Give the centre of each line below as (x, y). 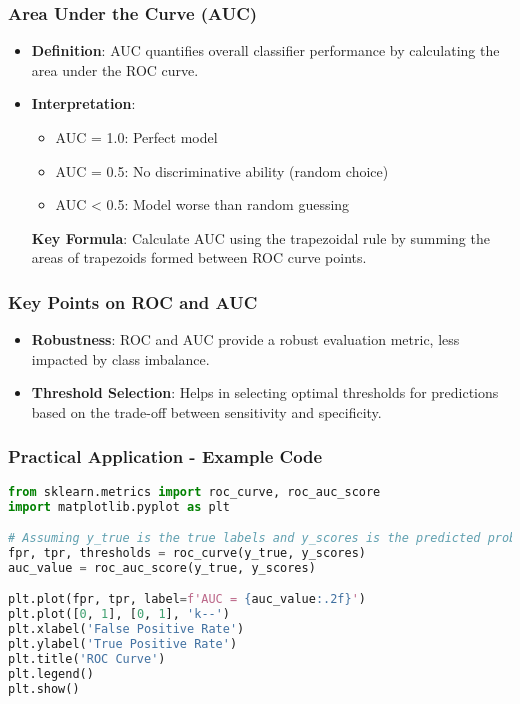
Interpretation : (83, 103)
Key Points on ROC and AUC (133, 301)
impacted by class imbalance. (120, 358)
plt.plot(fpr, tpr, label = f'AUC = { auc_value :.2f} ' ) (187, 599)
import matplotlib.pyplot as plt (119, 506)
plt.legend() (51, 673)
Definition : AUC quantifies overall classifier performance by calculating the (265, 50)
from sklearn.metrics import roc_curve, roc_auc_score (194, 491)
